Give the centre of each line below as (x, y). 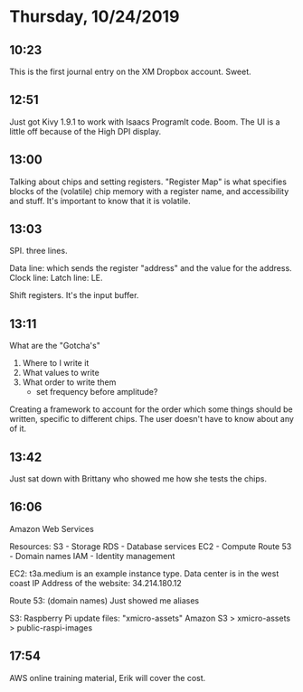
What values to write (61, 373)
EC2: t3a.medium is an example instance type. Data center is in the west (144, 573)
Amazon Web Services (52, 528)
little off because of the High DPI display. (85, 131)
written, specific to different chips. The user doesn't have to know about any (151, 419)
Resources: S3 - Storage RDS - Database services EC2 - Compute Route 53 (151, 546)
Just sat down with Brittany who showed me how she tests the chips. (138, 479)
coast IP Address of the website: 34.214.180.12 (96, 583)
